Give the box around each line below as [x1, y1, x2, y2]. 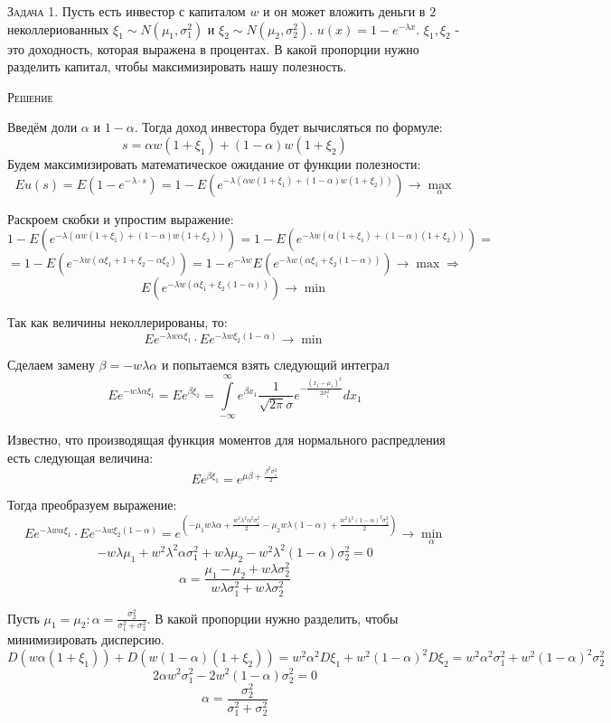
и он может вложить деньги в [263, 2, 426, 20]
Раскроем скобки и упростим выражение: [7, 209, 234, 228]
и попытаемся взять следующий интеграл [161, 355, 390, 374]
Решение [7, 87, 53, 106]
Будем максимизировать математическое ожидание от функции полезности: [7, 154, 421, 173]
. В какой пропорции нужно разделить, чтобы [146, 608, 399, 627]
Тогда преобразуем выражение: [7, 495, 177, 514]
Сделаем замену [7, 355, 95, 374]
